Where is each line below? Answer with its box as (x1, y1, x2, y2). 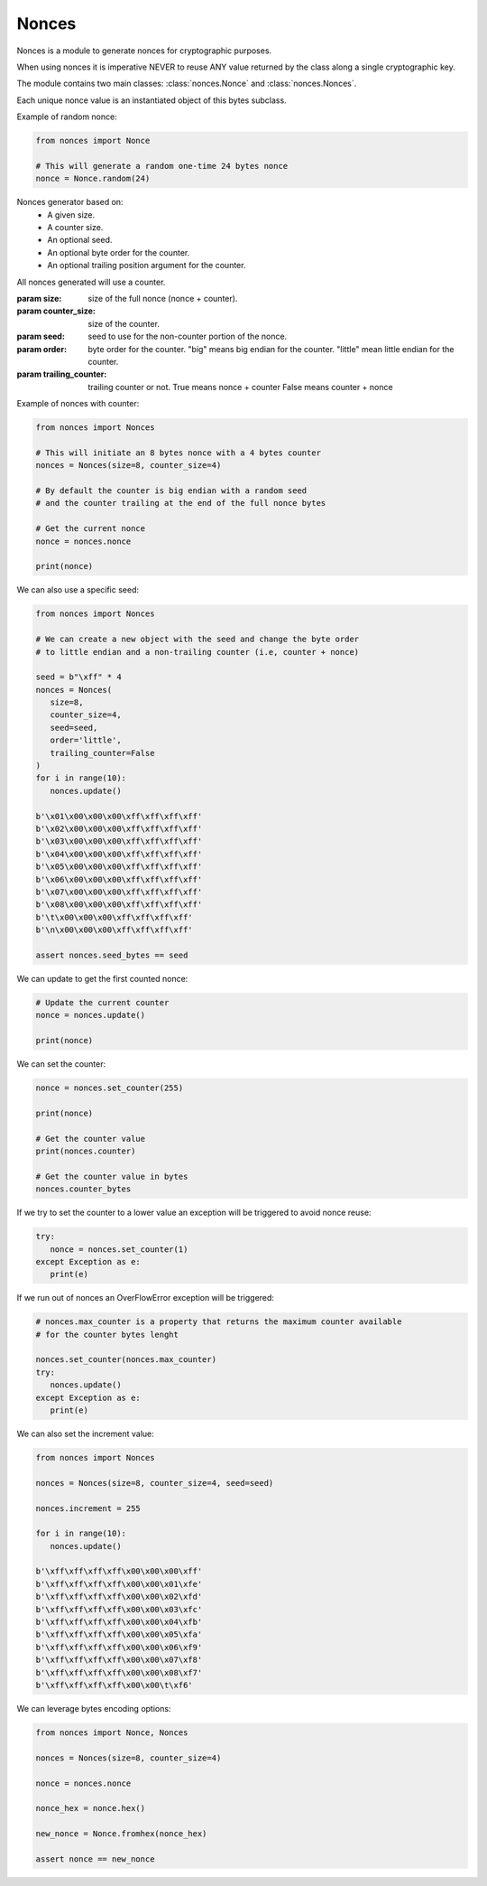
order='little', (50, 735, 122, 745)
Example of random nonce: (16, 111, 117, 122)
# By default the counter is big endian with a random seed (35, 486, 308, 496)
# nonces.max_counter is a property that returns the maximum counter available (35, 1317, 402, 1327)
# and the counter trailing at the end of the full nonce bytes (35, 498, 326, 509)
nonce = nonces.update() (35, 1010, 146, 1021)
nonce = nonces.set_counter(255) (35, 1083, 184, 1093)
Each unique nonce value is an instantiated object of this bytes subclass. (16, 95, 288, 106)
